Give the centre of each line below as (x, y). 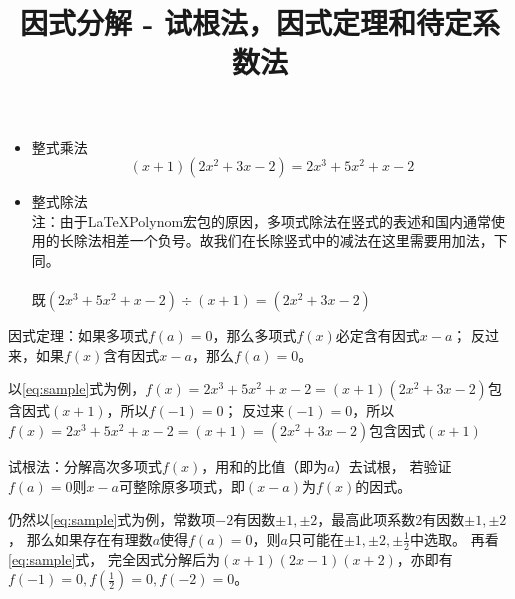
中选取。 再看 (454, 538)
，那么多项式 (254, 335)
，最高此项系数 (366, 519)
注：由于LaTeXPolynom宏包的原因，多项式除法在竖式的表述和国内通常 (261, 220)
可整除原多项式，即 (181, 485)
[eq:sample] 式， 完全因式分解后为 (114, 558)
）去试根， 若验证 (393, 465)
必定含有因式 (377, 335)
